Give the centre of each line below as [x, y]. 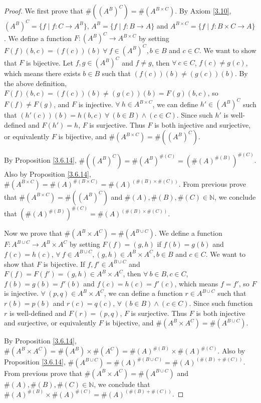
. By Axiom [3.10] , [203, 11]
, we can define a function [143, 293]
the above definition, [36, 83]
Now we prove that [33, 233]
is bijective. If [64, 264]
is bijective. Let [50, 62]
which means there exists [42, 73]
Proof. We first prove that [44, 11]
